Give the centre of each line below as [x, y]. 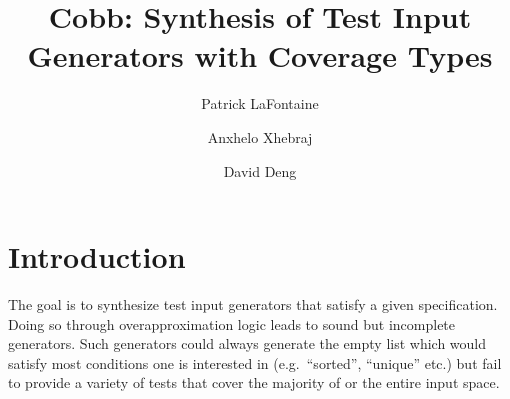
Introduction [97, 256]
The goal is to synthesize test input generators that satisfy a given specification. [253, 304]
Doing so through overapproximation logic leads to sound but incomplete [232, 323]
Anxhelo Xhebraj [260, 136]
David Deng [260, 170]
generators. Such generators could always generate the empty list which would [247, 343]
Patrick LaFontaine [260, 103]
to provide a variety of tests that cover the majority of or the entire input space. [254, 382]
